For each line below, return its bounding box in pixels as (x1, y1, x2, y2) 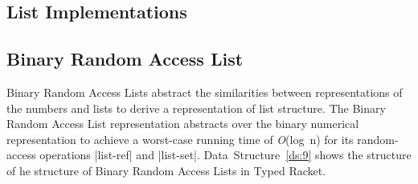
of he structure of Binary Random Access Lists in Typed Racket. (6, 162, 326, 178)
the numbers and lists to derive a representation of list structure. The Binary (6, 99, 386, 116)
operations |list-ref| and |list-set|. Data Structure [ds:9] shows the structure (39, 146, 412, 163)
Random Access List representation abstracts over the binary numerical (6, 115, 359, 132)
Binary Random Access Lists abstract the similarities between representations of (6, 83, 403, 100)
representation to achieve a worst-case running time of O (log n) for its (6, 130, 354, 147)
